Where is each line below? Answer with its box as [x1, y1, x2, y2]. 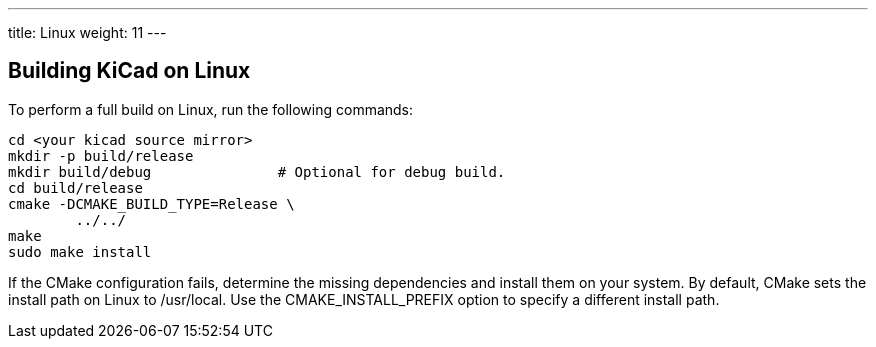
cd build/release [8, 179, 143, 196]
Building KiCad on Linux [8, 58, 251, 84]
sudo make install [8, 243, 152, 260]
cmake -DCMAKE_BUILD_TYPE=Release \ [8, 195, 295, 212]
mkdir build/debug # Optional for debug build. [8, 163, 506, 180]
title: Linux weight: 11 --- [8, 24, 167, 41]
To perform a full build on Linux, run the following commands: [8, 100, 414, 118]
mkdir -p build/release [8, 147, 194, 164]
